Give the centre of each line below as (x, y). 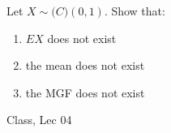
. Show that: (135, 11)
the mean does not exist (85, 65)
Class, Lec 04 (39, 120)
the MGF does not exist (85, 92)
